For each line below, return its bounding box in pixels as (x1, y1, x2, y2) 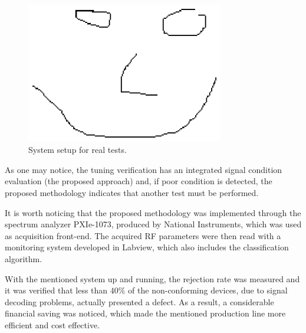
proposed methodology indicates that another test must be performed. (5, 187, 259, 198)
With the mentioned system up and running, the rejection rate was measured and (5, 272, 300, 285)
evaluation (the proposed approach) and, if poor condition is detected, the (5, 175, 272, 187)
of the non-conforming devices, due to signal (128, 284, 288, 296)
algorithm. (5, 252, 42, 265)
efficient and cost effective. (5, 318, 100, 331)
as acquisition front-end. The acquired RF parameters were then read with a (5, 229, 281, 241)
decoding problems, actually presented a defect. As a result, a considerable (5, 295, 274, 308)
